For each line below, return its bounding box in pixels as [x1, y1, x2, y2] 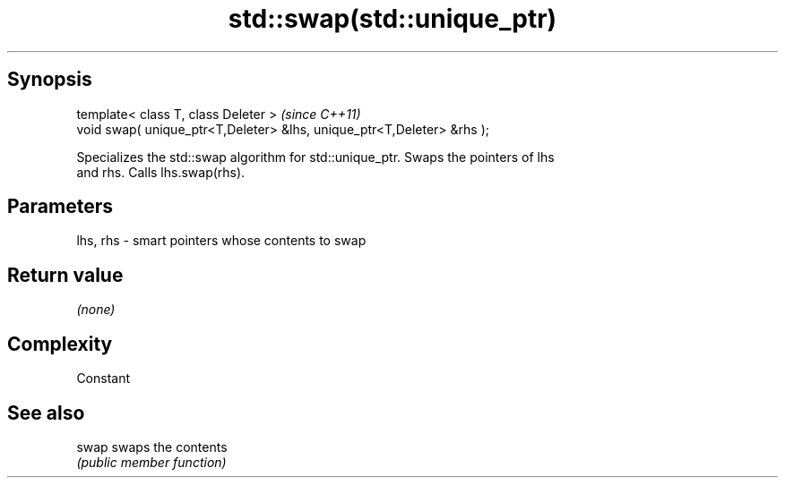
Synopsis [7, 68, 92, 91]
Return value [7, 263, 124, 286]
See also [7, 401, 85, 424]
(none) [76, 302, 116, 318]
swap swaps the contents [76, 438, 228, 455]
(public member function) [76, 454, 227, 470]
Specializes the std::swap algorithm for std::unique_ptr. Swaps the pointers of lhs [76, 149, 555, 165]
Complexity [7, 332, 113, 355]
